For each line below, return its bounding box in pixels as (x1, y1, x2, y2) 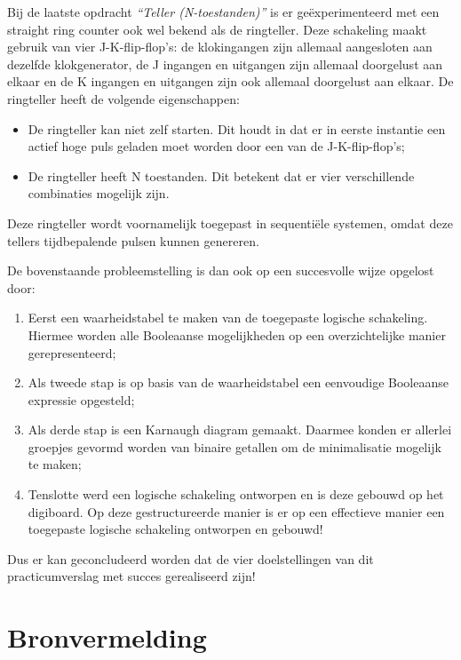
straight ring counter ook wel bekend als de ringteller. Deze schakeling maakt (7, 20, 427, 38)
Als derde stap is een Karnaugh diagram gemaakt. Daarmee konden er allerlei (28, 420, 452, 439)
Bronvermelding (7, 619, 207, 656)
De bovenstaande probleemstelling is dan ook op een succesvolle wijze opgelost (7, 261, 434, 280)
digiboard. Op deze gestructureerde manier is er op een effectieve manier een (28, 502, 445, 521)
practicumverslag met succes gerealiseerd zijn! (7, 567, 256, 585)
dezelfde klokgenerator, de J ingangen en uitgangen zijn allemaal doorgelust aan (7, 54, 443, 73)
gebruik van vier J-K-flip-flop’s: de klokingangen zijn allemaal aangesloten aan (7, 37, 433, 56)
